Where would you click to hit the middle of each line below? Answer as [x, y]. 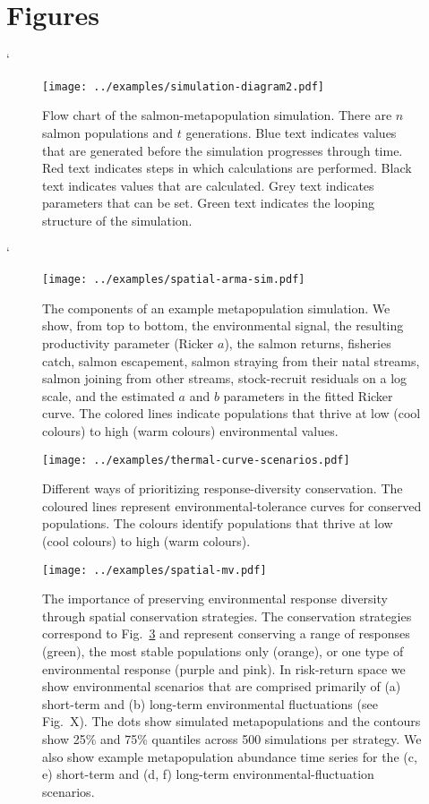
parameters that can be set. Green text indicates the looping [209, 203]
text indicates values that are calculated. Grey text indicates [208, 185]
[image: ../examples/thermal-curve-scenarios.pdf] [196, 460]
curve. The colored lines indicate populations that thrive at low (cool [232, 413]
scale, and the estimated [108, 395]
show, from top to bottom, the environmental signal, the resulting [223, 325]
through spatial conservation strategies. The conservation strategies [227, 616]
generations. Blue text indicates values [291, 132]
